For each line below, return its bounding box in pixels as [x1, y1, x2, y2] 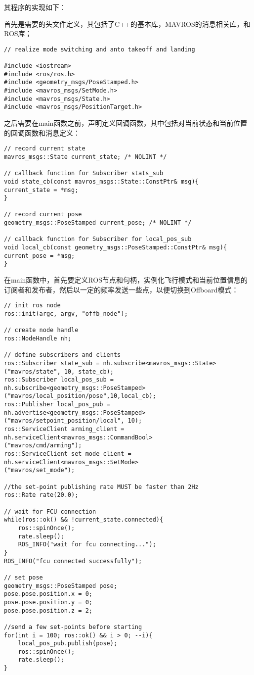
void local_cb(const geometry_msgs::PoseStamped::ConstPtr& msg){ [4, 244, 227, 251]
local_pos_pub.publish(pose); [18, 640, 118, 647]
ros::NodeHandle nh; [4, 335, 72, 342]
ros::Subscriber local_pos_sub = [4, 376, 114, 384]
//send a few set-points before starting [4, 623, 142, 630]
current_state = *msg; [4, 186, 79, 193]
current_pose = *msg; [4, 252, 75, 259]
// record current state [4, 145, 85, 152]
